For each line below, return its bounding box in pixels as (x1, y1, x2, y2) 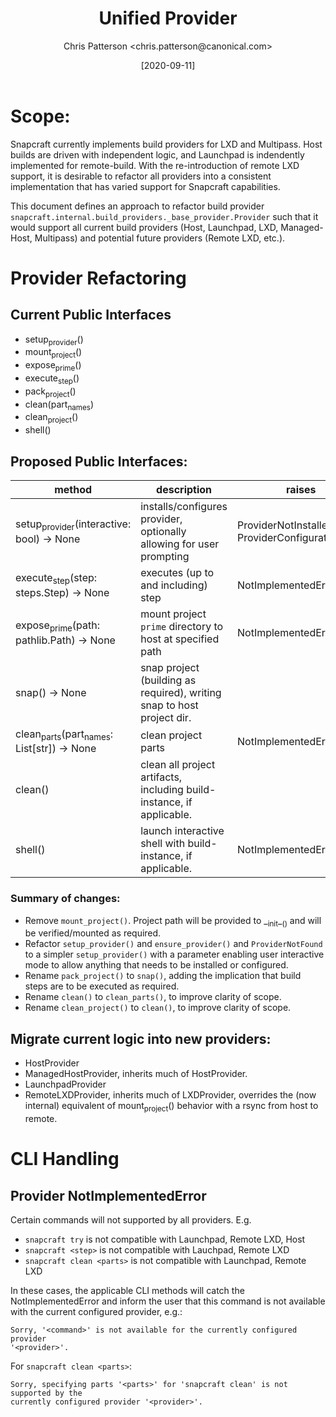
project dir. (140, 711, 192, 725)
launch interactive (140, 824, 225, 838)
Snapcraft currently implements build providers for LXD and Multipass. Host (10, 138, 323, 150)
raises (286, 483, 317, 497)
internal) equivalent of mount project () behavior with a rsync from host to (24, 1100, 319, 1114)
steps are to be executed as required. (24, 980, 180, 992)
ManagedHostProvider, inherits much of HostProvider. (24, 1068, 248, 1080)
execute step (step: (15, 571, 98, 587)
